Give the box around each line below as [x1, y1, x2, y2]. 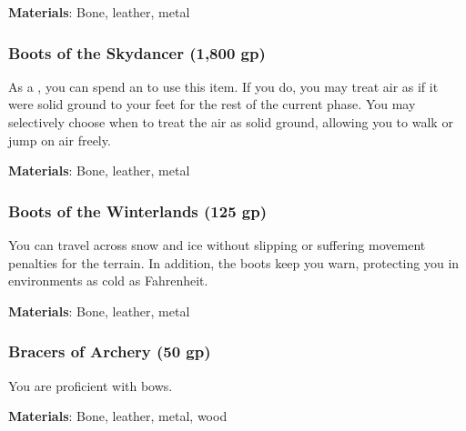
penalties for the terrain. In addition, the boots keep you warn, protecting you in [8, 253, 460, 272]
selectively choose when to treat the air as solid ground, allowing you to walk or [8, 113, 453, 131]
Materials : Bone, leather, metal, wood [8, 406, 228, 426]
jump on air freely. [8, 130, 111, 149]
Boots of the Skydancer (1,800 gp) [8, 41, 266, 64]
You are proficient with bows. [8, 376, 173, 395]
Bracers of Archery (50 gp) [8, 340, 211, 363]
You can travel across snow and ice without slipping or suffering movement [8, 236, 426, 254]
